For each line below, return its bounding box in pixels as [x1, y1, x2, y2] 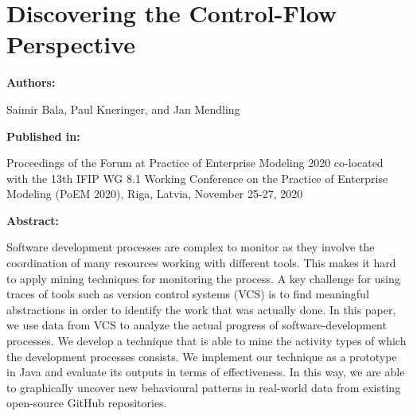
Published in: [6, 127, 80, 144]
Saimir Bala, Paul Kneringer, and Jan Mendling [6, 100, 240, 117]
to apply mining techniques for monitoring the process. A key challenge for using [6, 270, 400, 286]
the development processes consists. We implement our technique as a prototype [6, 348, 397, 364]
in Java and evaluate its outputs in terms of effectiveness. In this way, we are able [6, 364, 405, 380]
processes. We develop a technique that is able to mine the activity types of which [6, 332, 407, 349]
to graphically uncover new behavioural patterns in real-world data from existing [6, 379, 401, 395]
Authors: [6, 74, 56, 91]
